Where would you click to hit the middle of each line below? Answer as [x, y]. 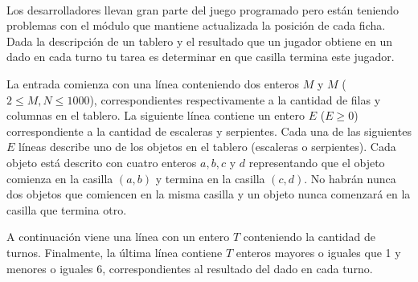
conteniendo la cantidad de [309, 237]
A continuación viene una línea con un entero [118, 237]
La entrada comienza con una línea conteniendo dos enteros [153, 83]
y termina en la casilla [210, 178]
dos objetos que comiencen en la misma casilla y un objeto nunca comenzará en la [209, 194]
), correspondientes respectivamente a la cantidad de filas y [235, 99]
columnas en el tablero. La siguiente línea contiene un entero [156, 115]
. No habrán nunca [350, 178]
